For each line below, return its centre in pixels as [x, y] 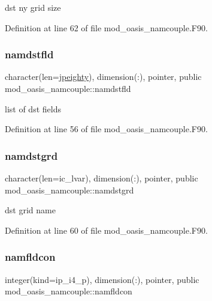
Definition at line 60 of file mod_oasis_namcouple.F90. [106, 230]
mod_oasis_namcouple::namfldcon [69, 291]
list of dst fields [33, 108]
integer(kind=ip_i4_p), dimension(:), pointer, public [102, 279]
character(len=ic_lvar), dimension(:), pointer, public [102, 178]
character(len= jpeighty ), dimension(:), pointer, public [103, 77]
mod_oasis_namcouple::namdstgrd [69, 190]
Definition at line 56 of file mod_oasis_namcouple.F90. [106, 129]
